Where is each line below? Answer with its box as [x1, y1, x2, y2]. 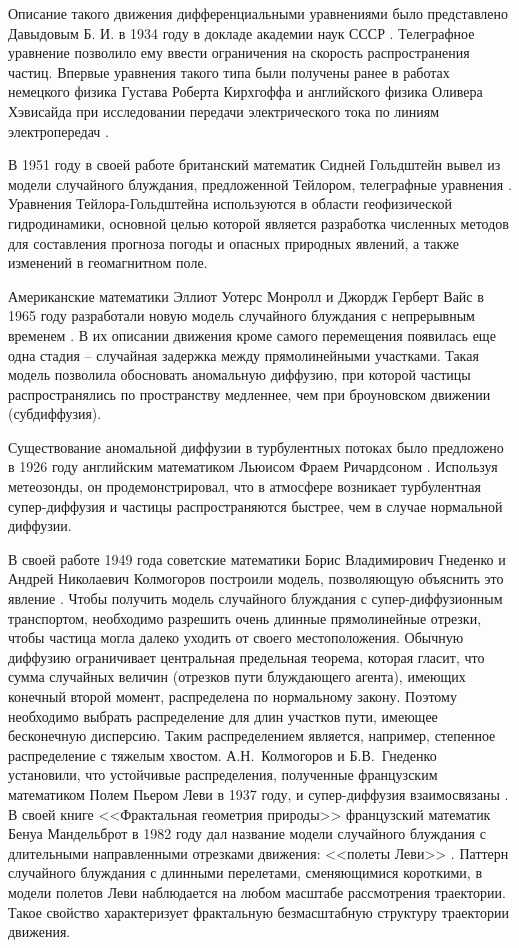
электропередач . [8, 120, 109, 141]
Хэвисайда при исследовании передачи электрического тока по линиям [8, 100, 440, 121]
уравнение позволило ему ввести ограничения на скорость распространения [8, 42, 470, 63]
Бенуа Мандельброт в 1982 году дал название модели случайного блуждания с [8, 823, 486, 844]
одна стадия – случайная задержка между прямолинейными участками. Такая [8, 344, 479, 365]
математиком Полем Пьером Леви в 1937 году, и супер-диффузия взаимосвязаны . [8, 783, 509, 804]
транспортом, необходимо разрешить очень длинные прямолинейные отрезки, [8, 607, 482, 628]
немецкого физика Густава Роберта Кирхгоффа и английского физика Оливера [8, 81, 483, 102]
